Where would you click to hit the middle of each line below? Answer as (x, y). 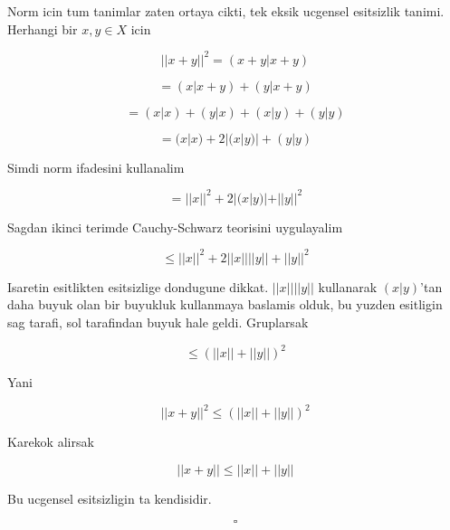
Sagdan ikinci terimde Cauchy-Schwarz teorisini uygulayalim (175, 227)
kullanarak (348, 286)
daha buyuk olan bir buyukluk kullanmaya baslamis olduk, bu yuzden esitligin (225, 304)
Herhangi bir (43, 28)
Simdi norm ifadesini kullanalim (96, 167)
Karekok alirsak (51, 442)
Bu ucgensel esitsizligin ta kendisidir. (110, 498)
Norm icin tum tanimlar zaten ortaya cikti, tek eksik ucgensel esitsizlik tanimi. (226, 11)
